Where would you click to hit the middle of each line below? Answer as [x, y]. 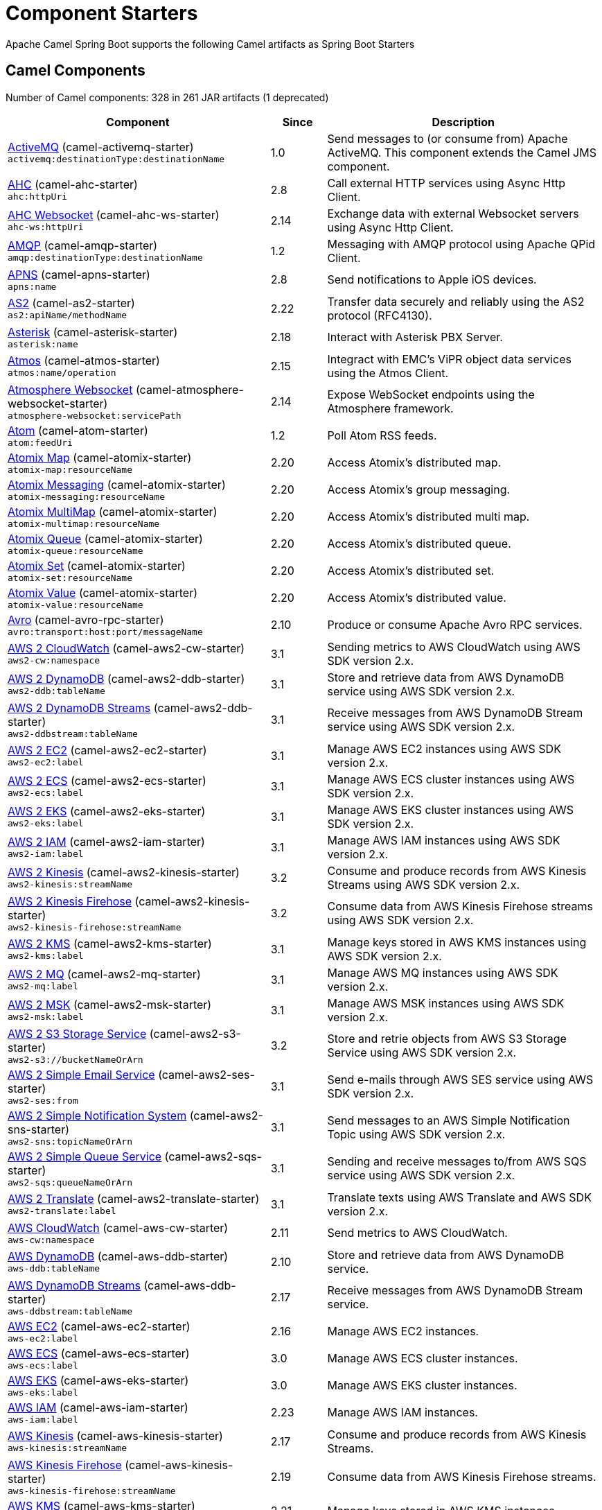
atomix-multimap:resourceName [84, 523]
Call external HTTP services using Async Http [446, 183]
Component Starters [102, 13]
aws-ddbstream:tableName [70, 1311]
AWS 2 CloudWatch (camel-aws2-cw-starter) [126, 649]
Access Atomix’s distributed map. [414, 463]
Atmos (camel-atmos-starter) [84, 361]
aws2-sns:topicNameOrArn [70, 1141]
